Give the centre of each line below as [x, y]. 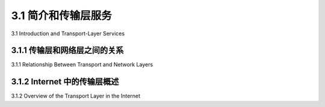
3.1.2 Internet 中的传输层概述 [65, 82]
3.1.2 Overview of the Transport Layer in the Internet [76, 96]
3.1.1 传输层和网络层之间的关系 [67, 51]
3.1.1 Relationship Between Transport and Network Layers [82, 65]
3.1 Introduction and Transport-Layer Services [68, 33]
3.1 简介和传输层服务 [62, 16]
